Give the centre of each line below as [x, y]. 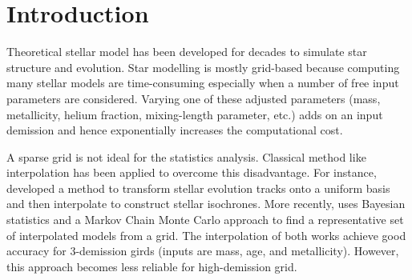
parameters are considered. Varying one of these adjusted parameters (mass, [194, 98]
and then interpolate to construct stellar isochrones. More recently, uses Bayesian [206, 204]
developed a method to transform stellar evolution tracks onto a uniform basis [198, 188]
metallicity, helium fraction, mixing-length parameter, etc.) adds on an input [195, 114]
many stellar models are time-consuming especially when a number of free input [203, 83]
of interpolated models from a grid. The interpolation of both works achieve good [206, 235]
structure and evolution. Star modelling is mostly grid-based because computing [203, 67]
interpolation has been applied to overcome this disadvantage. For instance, [192, 172]
